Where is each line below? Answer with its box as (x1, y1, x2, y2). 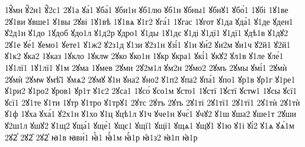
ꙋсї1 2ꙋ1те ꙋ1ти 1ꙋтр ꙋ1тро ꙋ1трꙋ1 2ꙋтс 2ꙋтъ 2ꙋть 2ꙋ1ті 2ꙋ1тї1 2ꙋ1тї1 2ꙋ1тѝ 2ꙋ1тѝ (5, 96, 300, 108)
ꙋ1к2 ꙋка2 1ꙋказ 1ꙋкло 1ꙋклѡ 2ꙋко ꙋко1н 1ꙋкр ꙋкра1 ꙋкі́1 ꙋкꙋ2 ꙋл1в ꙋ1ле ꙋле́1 (5, 50, 284, 62)
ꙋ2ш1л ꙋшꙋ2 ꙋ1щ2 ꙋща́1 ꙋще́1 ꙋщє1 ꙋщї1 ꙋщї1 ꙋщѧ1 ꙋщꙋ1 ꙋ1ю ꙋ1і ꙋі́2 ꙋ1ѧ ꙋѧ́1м (5, 119, 294, 131)
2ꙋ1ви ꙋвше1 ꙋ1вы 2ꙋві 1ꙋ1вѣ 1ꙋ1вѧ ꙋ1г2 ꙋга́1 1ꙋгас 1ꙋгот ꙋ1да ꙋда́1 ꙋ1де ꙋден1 (5, 15, 293, 27)
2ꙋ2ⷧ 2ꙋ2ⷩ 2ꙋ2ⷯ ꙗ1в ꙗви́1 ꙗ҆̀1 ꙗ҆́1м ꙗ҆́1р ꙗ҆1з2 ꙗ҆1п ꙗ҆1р (5, 130, 198, 143)
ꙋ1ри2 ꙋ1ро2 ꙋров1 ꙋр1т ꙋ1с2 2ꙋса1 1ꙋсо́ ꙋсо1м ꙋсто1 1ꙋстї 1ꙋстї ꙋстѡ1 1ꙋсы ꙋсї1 (5, 84, 297, 97)
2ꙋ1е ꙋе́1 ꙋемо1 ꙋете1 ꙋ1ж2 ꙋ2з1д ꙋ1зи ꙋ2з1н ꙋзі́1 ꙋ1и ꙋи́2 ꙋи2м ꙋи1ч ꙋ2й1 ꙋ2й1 (5, 38, 291, 50)
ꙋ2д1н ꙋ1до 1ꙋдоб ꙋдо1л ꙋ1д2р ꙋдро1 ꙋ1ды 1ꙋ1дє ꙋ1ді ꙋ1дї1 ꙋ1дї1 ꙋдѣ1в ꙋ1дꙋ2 (5, 27, 288, 39)
